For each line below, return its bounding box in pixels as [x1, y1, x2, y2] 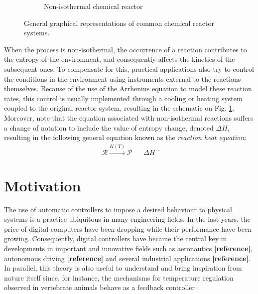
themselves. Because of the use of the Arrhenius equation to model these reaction [4, 83, 252, 94]
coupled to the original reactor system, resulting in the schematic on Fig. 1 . [4, 103, 235, 113]
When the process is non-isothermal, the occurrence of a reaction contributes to [4, 44, 247, 54]
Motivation [4, 175, 81, 195]
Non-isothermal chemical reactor [44, 1, 143, 11]
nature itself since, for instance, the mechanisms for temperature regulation [4, 272, 234, 283]
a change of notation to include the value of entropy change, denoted [4, 122, 214, 133]
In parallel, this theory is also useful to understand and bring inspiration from [4, 263, 242, 273]
